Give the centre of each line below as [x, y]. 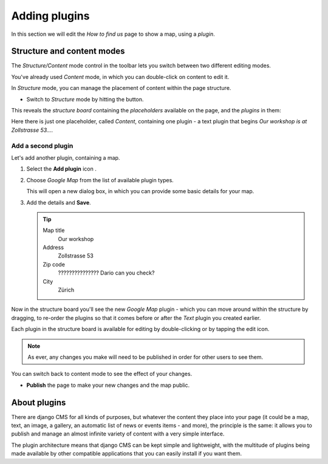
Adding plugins [50, 16]
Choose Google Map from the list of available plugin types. [100, 180]
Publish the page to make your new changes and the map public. [108, 385]
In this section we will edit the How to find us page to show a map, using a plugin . [113, 34]
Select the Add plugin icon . [61, 169]
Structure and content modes [68, 51]
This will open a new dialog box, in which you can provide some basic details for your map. [140, 191]
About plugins [39, 402]
